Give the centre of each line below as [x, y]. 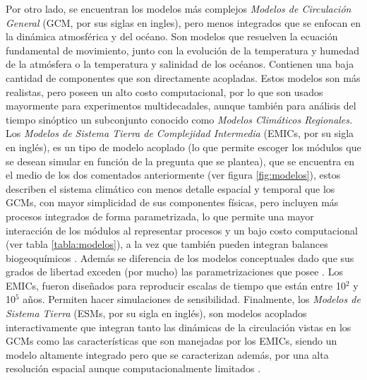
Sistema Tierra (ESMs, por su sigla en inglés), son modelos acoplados [156, 313]
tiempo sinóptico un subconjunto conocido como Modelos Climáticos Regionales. [179, 119]
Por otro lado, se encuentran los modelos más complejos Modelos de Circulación [179, 8]
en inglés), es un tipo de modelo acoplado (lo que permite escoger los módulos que [183, 147]
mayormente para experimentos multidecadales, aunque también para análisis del [181, 106]
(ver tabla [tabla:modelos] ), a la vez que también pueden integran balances [167, 244]
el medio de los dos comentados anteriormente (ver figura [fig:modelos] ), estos [173, 175]
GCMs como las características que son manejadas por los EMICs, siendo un [172, 341]
